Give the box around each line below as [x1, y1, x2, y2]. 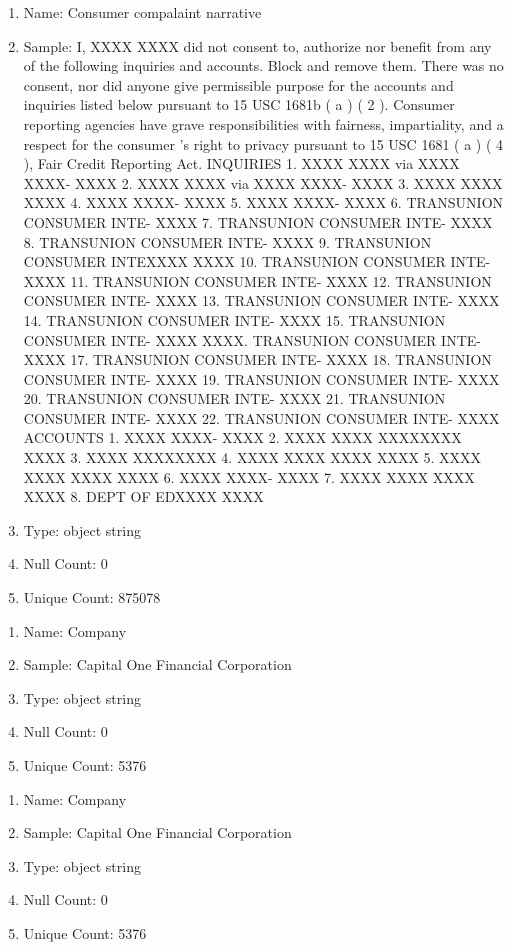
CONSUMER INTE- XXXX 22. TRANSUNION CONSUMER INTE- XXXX [23, 407, 500, 428]
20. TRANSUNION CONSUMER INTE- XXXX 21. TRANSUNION [23, 388, 446, 409]
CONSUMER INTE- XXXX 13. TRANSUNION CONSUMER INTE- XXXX [23, 290, 500, 311]
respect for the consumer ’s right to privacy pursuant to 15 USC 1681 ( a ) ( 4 [23, 133, 504, 154]
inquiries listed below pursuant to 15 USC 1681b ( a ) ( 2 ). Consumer [23, 94, 455, 115]
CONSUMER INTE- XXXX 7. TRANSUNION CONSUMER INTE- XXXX [23, 211, 493, 232]
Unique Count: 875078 [23, 587, 161, 608]
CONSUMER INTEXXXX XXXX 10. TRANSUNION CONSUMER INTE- [23, 251, 491, 272]
